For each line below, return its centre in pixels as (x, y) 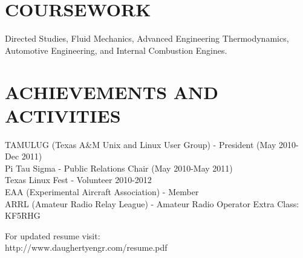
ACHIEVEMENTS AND (112, 92)
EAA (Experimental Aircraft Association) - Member (102, 192)
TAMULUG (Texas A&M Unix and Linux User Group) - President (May (141, 144)
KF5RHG (23, 215)
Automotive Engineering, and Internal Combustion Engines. (116, 50)
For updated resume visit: (53, 235)
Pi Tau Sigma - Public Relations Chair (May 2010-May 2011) (119, 168)
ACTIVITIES (63, 115)
